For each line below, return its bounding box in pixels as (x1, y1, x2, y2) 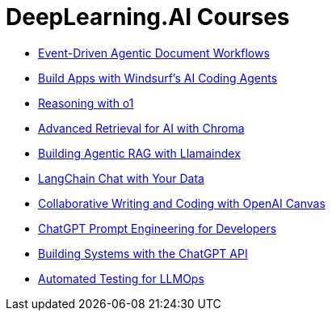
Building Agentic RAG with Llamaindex (38, 146, 241, 160)
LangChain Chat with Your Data (38, 171, 204, 185)
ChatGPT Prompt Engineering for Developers (38, 221, 277, 235)
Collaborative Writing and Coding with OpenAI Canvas (38, 196, 326, 210)
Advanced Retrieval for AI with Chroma (38, 120, 245, 135)
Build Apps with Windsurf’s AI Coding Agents (38, 70, 278, 85)
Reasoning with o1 (38, 95, 134, 110)
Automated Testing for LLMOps (38, 271, 204, 285)
